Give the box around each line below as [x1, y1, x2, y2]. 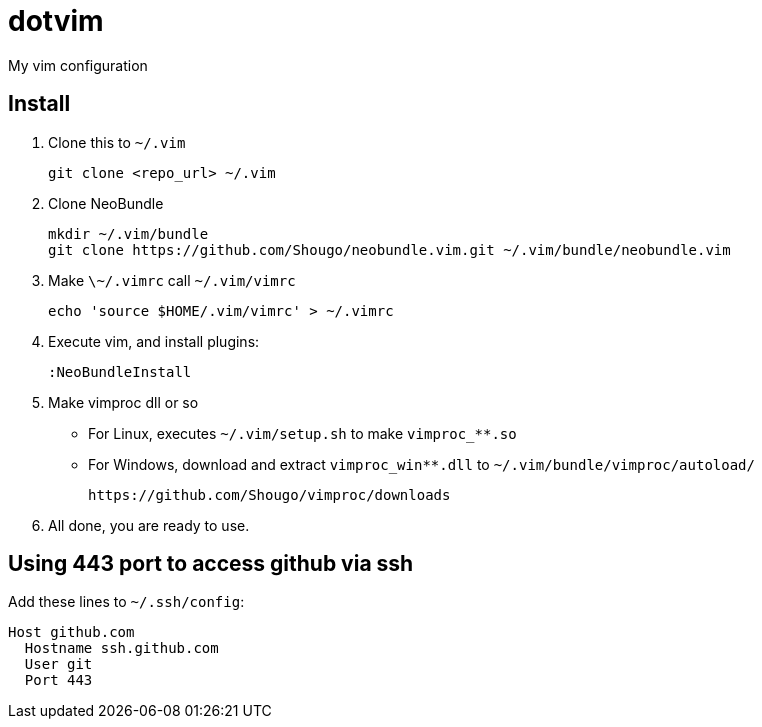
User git [24, 656, 93, 673]
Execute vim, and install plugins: [48, 332, 260, 350]
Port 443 [24, 672, 93, 689]
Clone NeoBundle [48, 194, 164, 212]
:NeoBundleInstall [48, 363, 192, 380]
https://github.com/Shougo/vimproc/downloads [88, 486, 451, 503]
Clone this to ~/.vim [48, 133, 186, 151]
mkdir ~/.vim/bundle [48, 225, 209, 242]
